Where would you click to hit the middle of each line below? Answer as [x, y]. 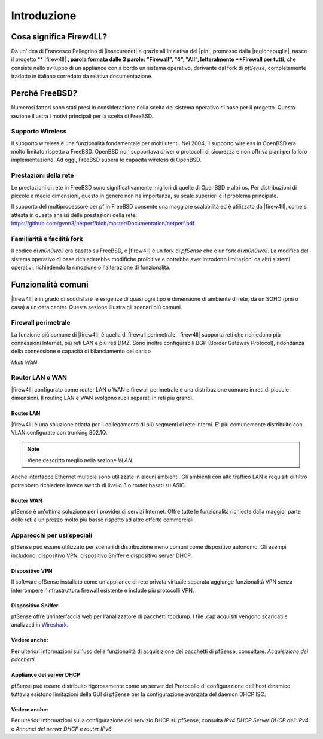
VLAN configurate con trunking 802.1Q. [59, 433]
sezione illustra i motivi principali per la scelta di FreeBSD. [82, 116]
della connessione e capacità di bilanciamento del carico [81, 351]
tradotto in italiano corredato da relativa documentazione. [82, 76]
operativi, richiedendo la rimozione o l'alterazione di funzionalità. [91, 268]
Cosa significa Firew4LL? [59, 37]
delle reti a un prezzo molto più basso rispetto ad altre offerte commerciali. [103, 520]
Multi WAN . [25, 362]
